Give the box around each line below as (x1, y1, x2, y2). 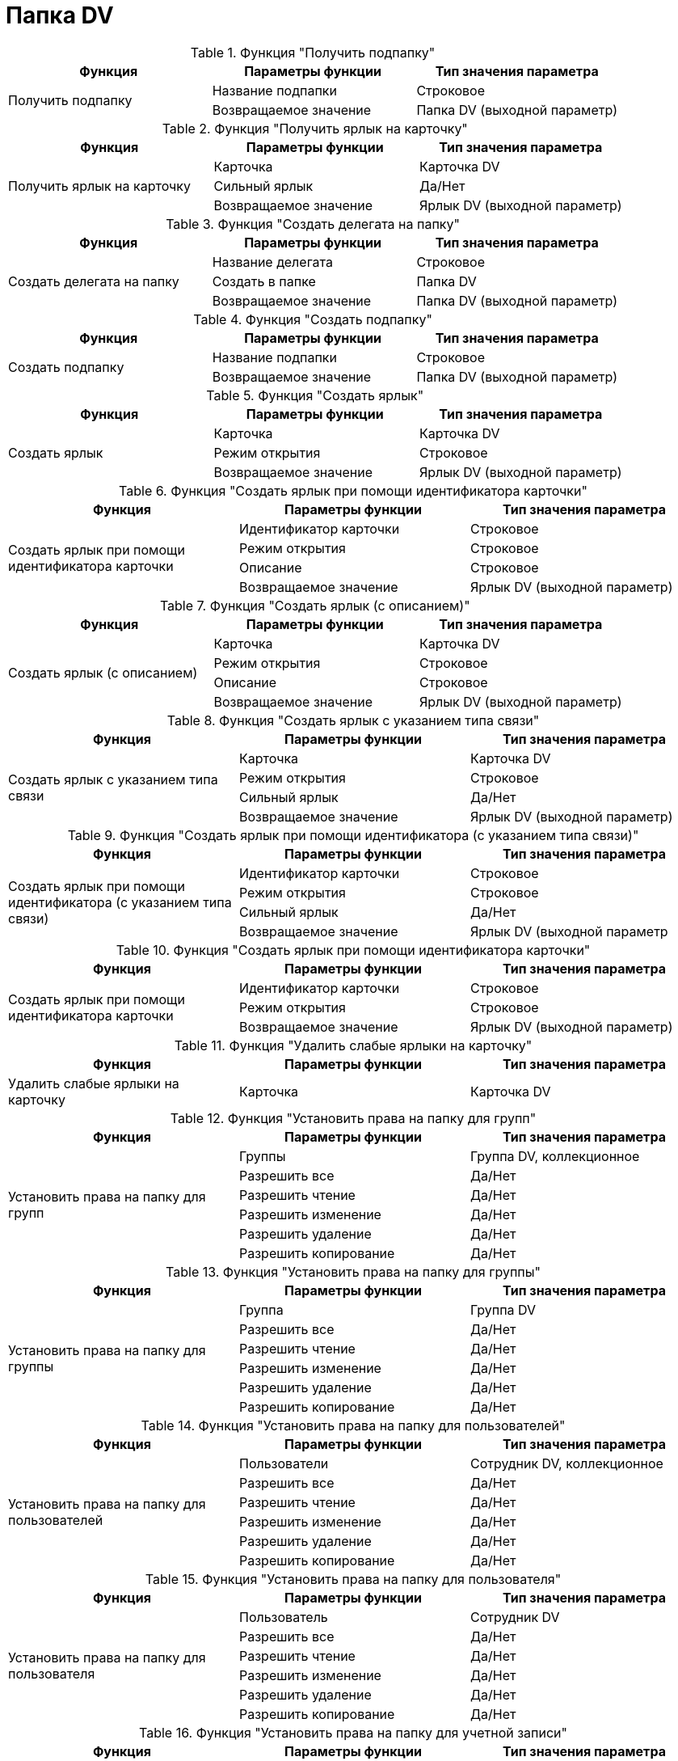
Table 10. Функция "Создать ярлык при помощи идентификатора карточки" (116, 941, 591, 958)
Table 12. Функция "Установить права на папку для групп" (170, 1109, 537, 1126)
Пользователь (238, 1608, 328, 1625)
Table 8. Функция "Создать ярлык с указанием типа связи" (166, 712, 540, 728)
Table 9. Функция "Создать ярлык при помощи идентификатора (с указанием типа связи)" (67, 826, 639, 843)
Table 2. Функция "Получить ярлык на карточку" (162, 120, 468, 137)
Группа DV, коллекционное (470, 1147, 640, 1164)
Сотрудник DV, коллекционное (470, 1455, 663, 1472)
